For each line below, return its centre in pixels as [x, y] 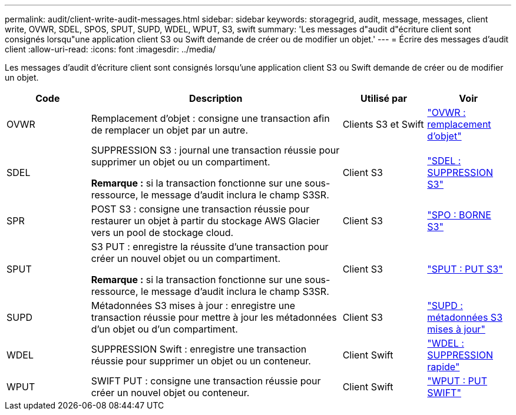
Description [216, 98]
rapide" [444, 367]
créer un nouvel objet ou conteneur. [170, 393]
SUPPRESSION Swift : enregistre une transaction [199, 349]
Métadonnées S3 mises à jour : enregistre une [193, 306]
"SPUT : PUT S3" [465, 269]
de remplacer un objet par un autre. [170, 130]
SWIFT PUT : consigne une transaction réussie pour [206, 381]
